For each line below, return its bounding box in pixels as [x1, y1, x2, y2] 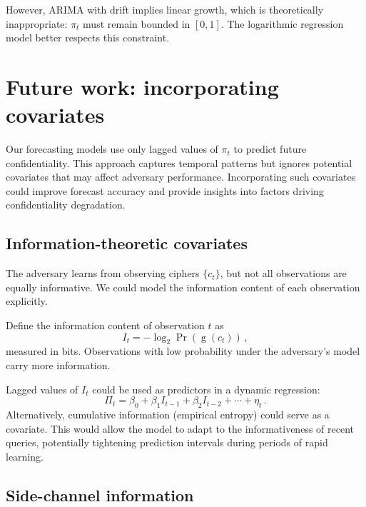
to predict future [233, 141, 307, 156]
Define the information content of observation [6, 318, 205, 333]
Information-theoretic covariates [6, 232, 248, 254]
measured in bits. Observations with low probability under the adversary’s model [6, 343, 360, 358]
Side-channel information [6, 483, 194, 506]
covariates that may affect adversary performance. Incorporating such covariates [6, 169, 356, 184]
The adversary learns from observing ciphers [6, 266, 200, 281]
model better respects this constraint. [6, 30, 170, 45]
